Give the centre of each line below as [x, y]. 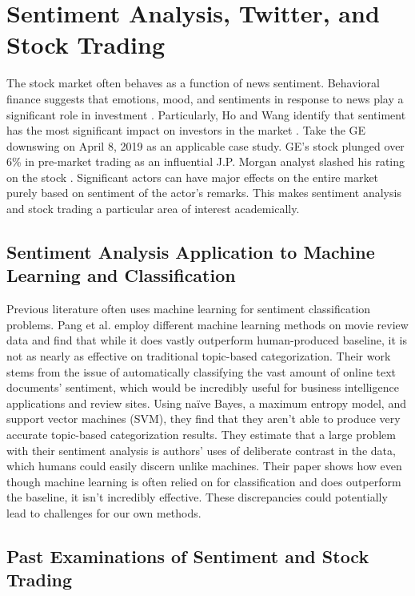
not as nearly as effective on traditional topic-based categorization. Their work [199, 356]
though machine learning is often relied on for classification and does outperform [204, 481]
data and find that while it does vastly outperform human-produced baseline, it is [207, 340]
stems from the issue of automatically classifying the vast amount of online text [202, 371]
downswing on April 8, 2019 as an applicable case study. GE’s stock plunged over [206, 145]
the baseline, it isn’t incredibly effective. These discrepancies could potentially [197, 497]
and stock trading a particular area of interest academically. [153, 209]
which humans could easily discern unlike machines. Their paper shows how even [204, 466]
